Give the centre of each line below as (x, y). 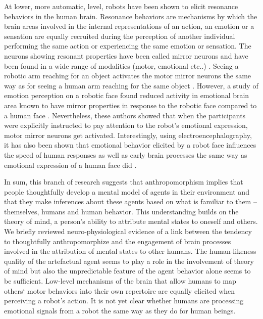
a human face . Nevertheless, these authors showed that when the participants (125, 115)
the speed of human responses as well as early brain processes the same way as (126, 154)
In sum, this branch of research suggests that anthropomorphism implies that (124, 182)
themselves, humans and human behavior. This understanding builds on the (121, 211)
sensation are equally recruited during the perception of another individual (120, 36)
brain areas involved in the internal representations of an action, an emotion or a (129, 26)
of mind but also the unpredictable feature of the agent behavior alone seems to (127, 271)
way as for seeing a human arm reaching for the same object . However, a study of (131, 85)
